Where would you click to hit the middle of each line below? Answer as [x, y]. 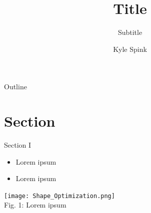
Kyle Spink [130, 49]
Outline [15, 87]
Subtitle [130, 32]
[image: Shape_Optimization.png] [59, 196]
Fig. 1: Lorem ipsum [35, 205]
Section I [18, 145]
